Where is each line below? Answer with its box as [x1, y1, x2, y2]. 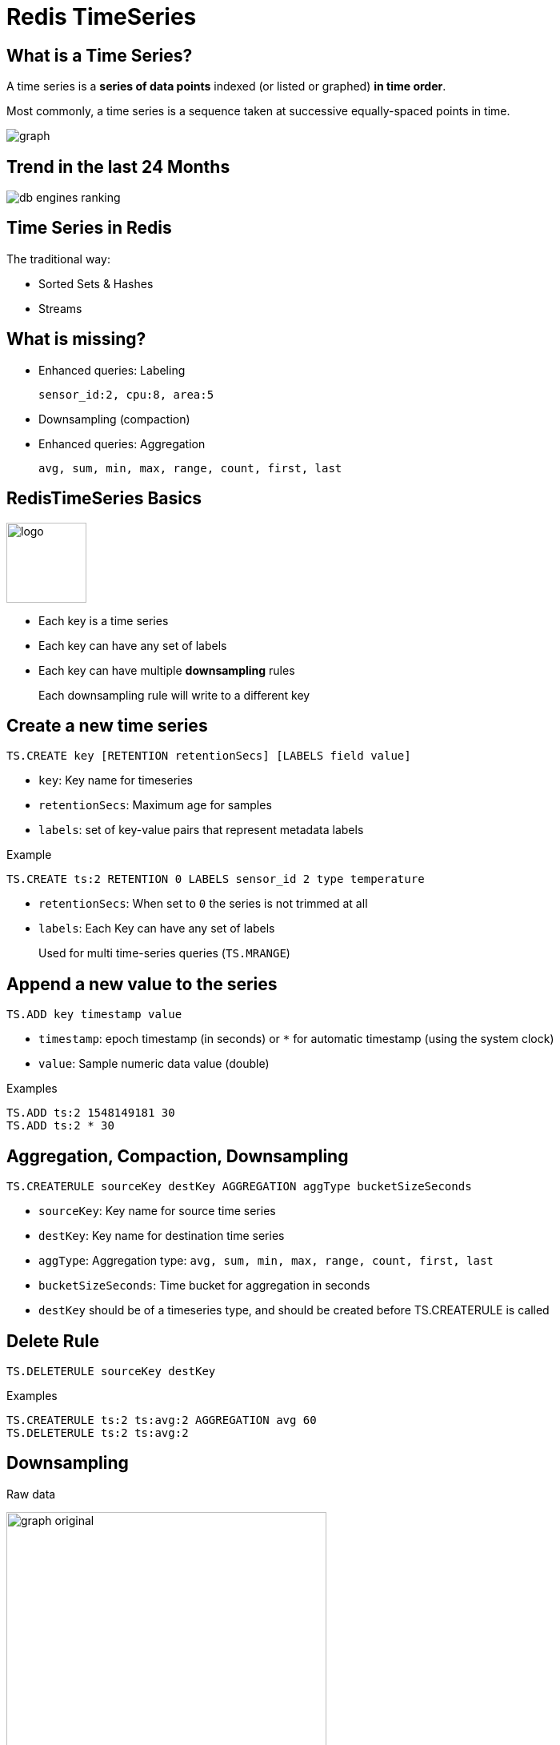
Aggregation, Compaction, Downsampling [6, 1145, 349, 1166]
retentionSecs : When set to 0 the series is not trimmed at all [38, 897, 368, 911]
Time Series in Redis [6, 218, 172, 239]
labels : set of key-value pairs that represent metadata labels [38, 823, 364, 837]
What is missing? [6, 329, 146, 350]
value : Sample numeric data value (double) [38, 1057, 270, 1071]
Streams [38, 301, 82, 315]
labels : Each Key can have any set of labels [38, 921, 275, 936]
